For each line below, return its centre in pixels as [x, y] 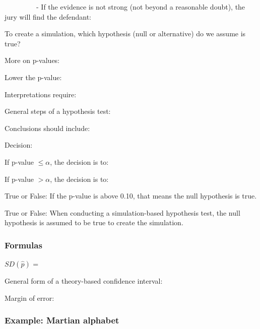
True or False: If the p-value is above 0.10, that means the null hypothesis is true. [131, 196]
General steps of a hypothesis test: [58, 111]
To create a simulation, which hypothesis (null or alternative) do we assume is [125, 34]
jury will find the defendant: [48, 16]
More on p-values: [32, 60]
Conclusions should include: [47, 128]
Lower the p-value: [33, 77]
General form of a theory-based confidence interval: [84, 281]
